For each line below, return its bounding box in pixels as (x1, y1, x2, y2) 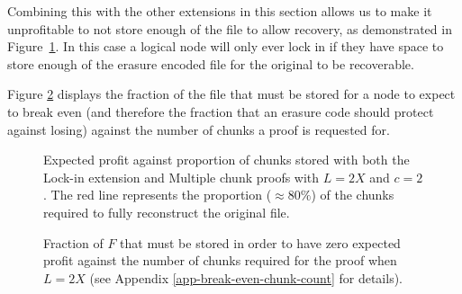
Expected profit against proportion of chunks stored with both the (43, 150, 410, 169)
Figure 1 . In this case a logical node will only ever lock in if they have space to (7, 37, 444, 56)
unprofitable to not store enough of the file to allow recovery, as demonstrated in (7, 19, 452, 38)
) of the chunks (311, 185, 394, 204)
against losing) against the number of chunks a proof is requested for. (7, 120, 390, 138)
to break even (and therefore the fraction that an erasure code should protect (7, 102, 434, 120)
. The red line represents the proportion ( (43, 185, 272, 204)
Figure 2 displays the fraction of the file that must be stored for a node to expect (7, 85, 456, 103)
